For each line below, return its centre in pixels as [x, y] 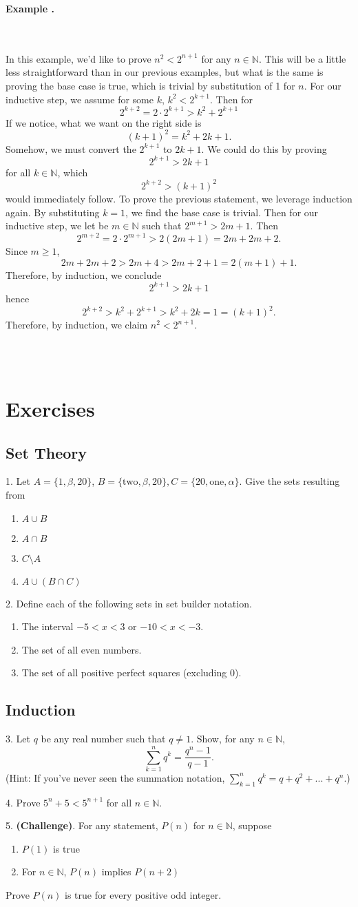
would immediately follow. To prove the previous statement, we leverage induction [179, 198]
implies [116, 872]
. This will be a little [302, 58]
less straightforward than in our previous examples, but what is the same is [165, 72]
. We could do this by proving [264, 148]
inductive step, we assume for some [80, 99]
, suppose [252, 825]
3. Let [18, 739]
